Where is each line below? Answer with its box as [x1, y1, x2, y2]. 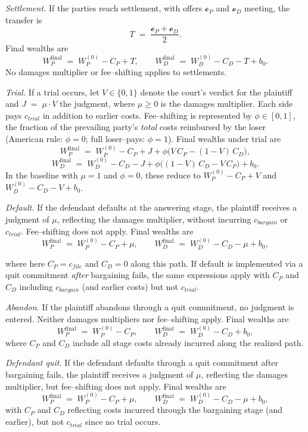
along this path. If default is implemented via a [130, 257, 303, 269]
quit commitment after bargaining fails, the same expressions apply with [5, 269, 270, 281]
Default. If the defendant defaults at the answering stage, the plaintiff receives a [5, 200, 297, 213]
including [19, 280, 53, 292]
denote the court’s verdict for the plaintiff [140, 85, 293, 98]
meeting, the [244, 2, 290, 14]
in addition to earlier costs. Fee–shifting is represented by [42, 109, 252, 121]
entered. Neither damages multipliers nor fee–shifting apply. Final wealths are [5, 313, 289, 325]
